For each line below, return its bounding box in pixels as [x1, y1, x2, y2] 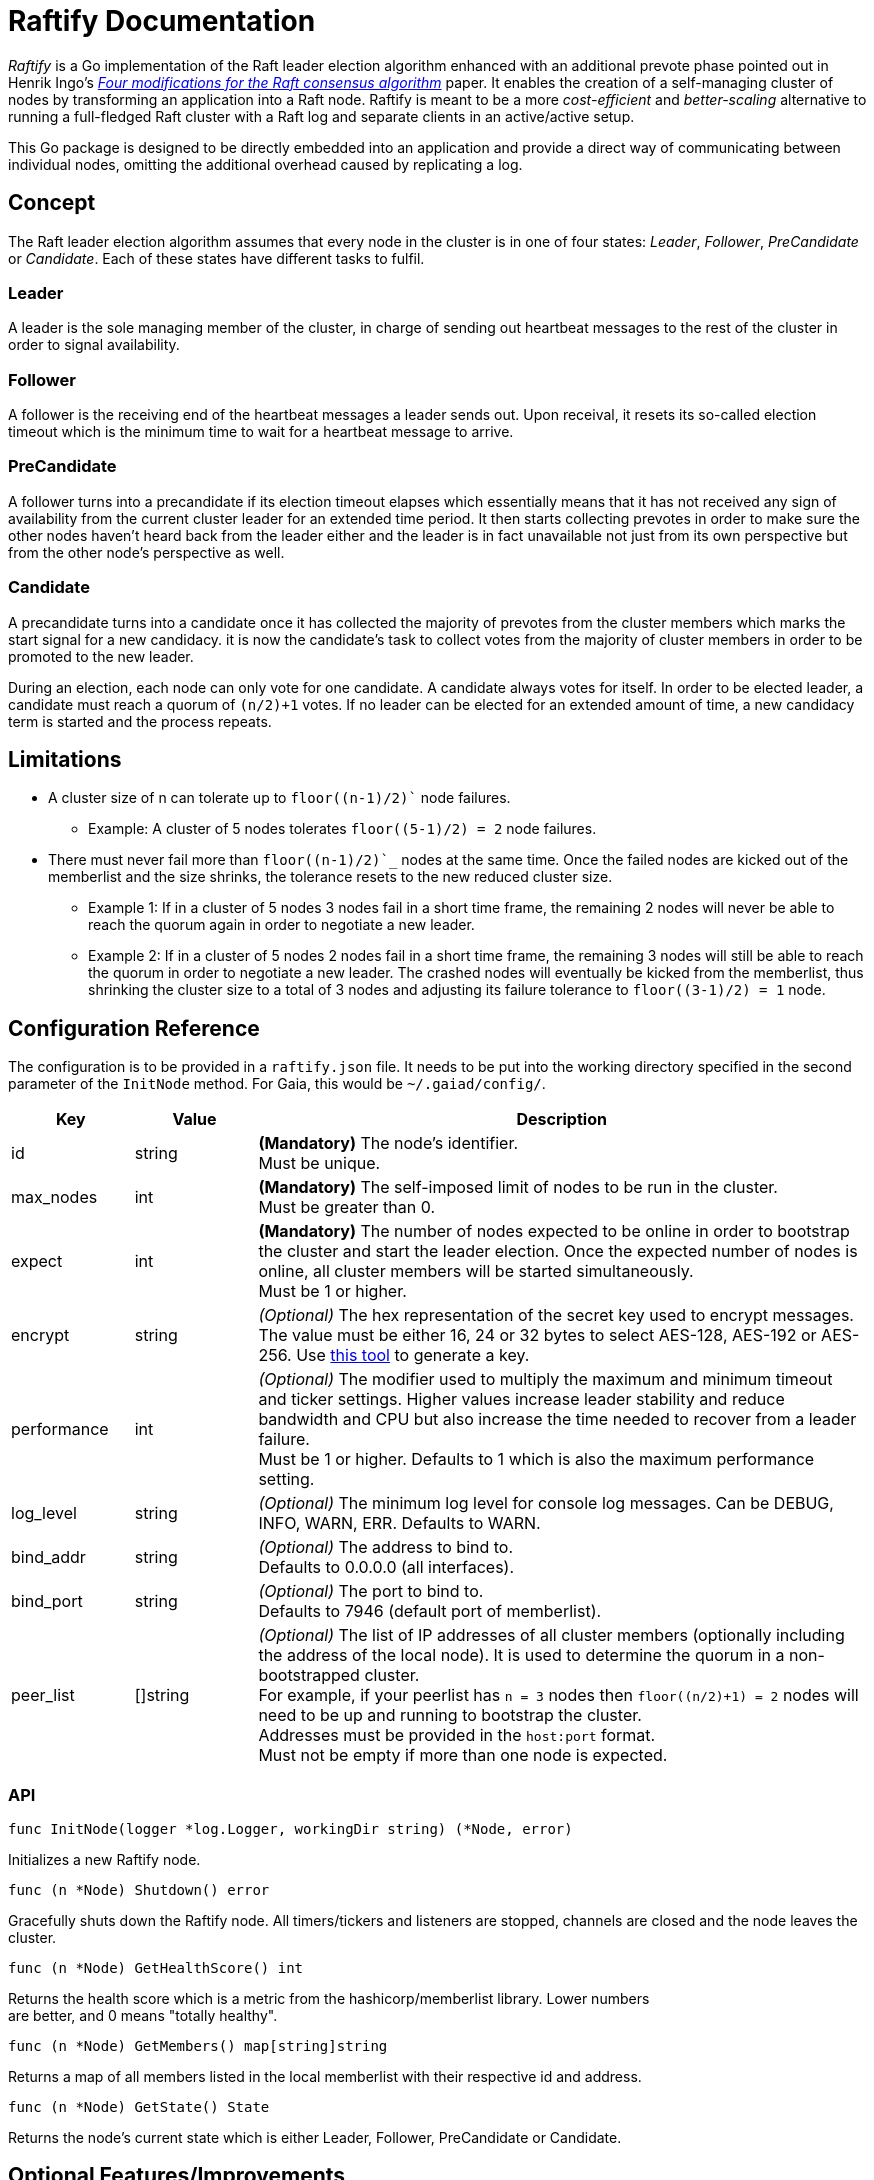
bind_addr [11, 1547, 86, 1568]
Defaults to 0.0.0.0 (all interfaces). [258, 1557, 515, 1578]
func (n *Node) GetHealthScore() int [8, 1960, 304, 1977]
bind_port [11, 1591, 83, 1612]
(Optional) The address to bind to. [258, 1537, 514, 1558]
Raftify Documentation [8, 4, 316, 38]
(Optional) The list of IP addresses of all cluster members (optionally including [258, 1625, 845, 1646]
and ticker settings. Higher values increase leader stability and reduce [258, 1389, 785, 1410]
